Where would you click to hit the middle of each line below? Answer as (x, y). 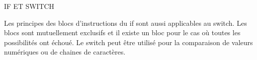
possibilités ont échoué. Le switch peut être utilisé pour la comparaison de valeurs (128, 42)
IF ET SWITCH (29, 6)
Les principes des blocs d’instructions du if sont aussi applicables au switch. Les (126, 23)
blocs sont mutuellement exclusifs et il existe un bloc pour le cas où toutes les (122, 32)
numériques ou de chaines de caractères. (65, 52)
